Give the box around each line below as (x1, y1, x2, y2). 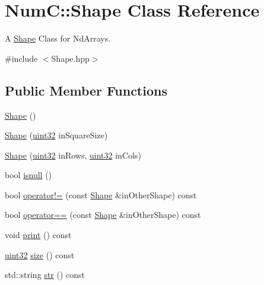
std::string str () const (5, 268, 85, 281)
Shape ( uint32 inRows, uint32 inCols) (5, 148, 141, 161)
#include (5, 52, 38, 64)
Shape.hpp (51, 52, 90, 64)
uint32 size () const (5, 248, 75, 261)
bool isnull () (5, 169, 52, 181)
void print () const (5, 229, 72, 241)
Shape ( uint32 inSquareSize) (5, 129, 108, 141)
